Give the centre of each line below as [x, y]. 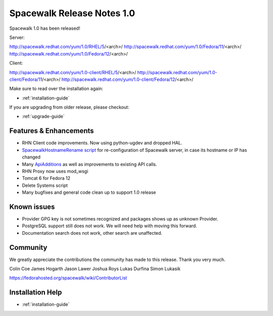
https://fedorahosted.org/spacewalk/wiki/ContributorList [68, 278]
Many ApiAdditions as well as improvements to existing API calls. [89, 164]
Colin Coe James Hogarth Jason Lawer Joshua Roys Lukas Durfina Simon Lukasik [95, 269]
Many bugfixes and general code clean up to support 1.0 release [89, 192]
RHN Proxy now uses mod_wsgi [55, 171]
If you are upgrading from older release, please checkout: [69, 107]
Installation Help [36, 293]
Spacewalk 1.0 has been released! [45, 28]
